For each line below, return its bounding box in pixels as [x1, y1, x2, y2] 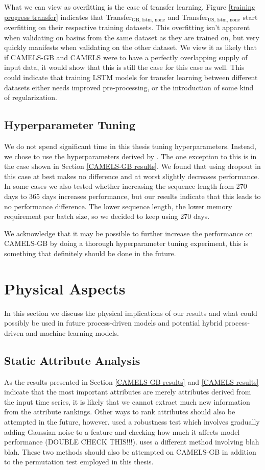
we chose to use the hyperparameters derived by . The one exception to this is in [4, 151, 257, 161]
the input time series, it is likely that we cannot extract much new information [4, 396, 250, 407]
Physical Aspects [4, 278, 126, 299]
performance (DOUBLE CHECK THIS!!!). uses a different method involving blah [4, 436, 259, 447]
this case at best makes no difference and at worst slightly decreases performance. [4, 170, 259, 181]
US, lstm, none [207, 17, 240, 23]
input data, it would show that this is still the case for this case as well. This [4, 62, 245, 72]
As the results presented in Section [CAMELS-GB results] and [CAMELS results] [4, 376, 259, 387]
